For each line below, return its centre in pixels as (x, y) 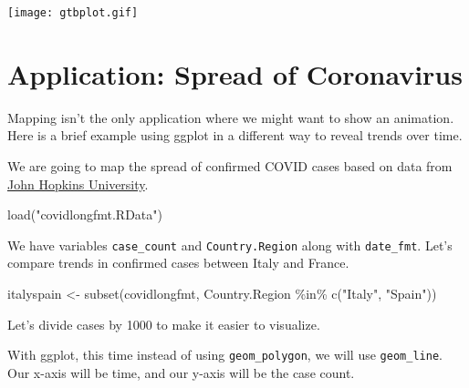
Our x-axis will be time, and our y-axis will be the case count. (181, 372)
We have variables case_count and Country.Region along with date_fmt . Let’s (230, 245)
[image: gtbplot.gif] (73, 13)
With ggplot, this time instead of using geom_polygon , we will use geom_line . (225, 355)
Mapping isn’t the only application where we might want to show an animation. (231, 117)
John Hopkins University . (78, 184)
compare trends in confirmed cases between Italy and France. (178, 263)
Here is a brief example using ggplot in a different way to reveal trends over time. (235, 135)
